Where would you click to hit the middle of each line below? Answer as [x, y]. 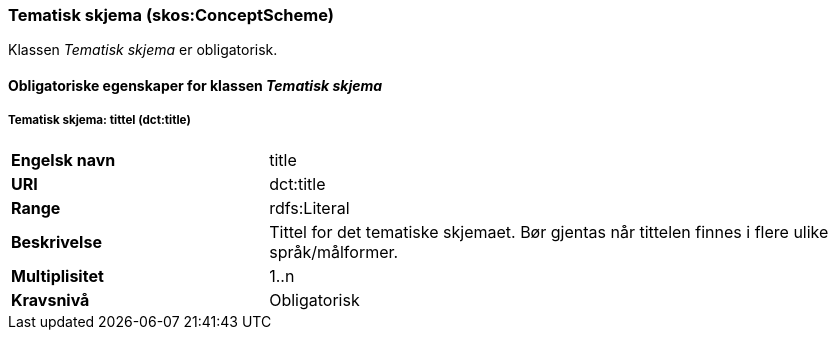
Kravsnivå [50, 299]
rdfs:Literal [309, 207]
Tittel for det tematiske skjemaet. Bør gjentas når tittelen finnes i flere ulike [549, 231]
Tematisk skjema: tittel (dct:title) [99, 120]
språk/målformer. [334, 251]
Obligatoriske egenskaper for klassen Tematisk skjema [195, 85]
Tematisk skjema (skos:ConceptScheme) [171, 15]
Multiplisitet [57, 275]
